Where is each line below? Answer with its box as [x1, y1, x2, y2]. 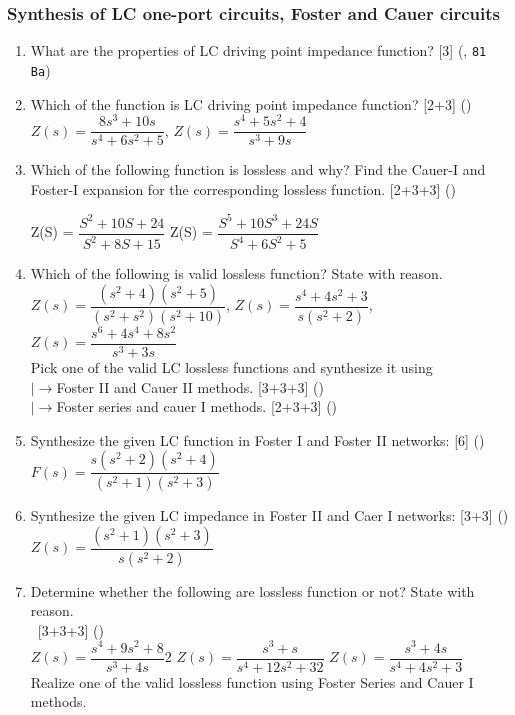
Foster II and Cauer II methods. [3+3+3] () [56, 376, 325, 397]
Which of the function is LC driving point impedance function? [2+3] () [30, 93, 472, 114]
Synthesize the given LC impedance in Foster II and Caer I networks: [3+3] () [30, 505, 509, 526]
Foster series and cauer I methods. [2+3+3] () [56, 396, 338, 417]
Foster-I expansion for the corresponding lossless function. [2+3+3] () [30, 178, 456, 199]
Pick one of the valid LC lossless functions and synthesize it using [30, 356, 433, 377]
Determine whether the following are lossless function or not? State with [30, 580, 475, 601]
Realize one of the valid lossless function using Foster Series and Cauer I [30, 671, 474, 692]
